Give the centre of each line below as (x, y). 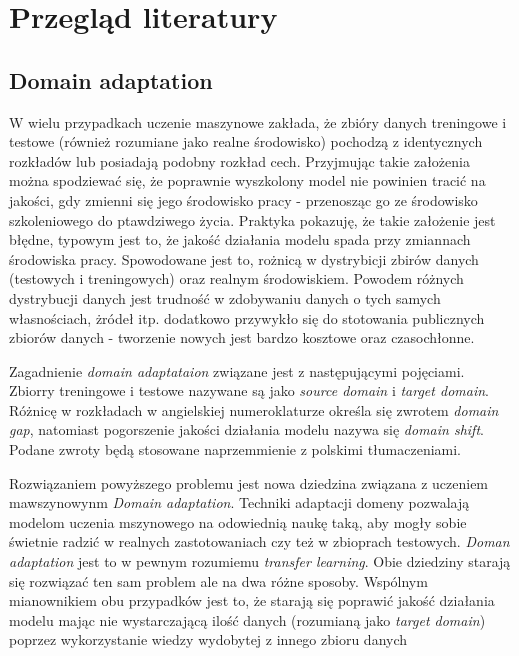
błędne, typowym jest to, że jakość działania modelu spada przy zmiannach (240, 239)
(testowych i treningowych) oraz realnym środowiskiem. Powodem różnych (236, 278)
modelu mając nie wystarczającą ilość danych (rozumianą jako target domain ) (247, 619)
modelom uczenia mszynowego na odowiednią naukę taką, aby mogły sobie (238, 521)
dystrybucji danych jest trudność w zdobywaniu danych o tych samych (225, 297)
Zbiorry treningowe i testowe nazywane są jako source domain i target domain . (249, 390)
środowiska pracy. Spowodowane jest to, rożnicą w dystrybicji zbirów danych (244, 258)
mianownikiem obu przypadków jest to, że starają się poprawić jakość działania (252, 600)
